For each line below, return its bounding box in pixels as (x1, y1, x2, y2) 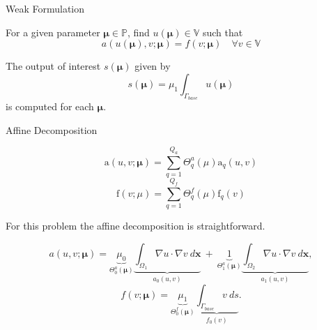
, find (127, 24, 150, 39)
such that (202, 24, 243, 39)
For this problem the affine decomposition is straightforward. (6, 218, 265, 233)
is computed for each (6, 98, 94, 113)
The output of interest (6, 59, 101, 73)
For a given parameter (6, 24, 100, 39)
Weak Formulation (6, 1, 85, 15)
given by (134, 59, 171, 73)
